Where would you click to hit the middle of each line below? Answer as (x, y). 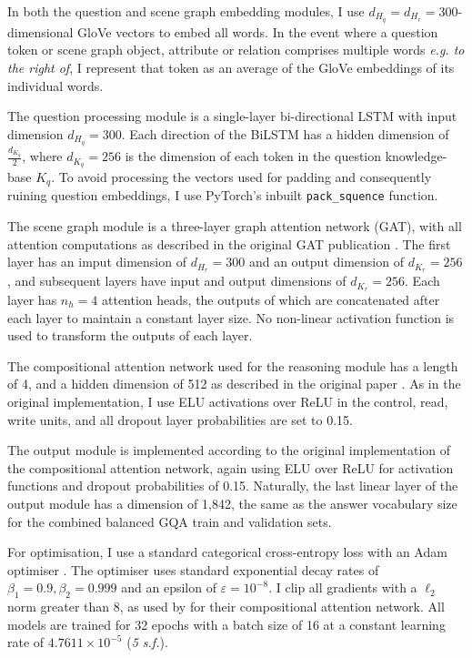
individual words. (55, 85)
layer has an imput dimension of (97, 262)
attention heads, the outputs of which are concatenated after (271, 299)
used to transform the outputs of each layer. (130, 335)
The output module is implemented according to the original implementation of (229, 450)
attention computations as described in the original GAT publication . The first (229, 243)
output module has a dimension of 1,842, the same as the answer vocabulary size (232, 503)
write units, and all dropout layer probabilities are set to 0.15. (181, 419)
